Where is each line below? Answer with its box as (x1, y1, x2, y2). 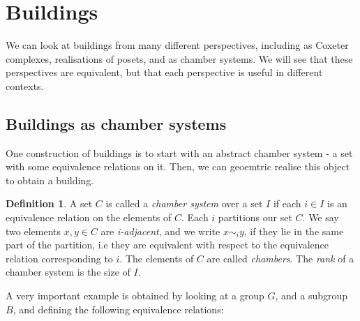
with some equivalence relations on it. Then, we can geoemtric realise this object (6, 159, 350, 174)
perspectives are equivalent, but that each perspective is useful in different (6, 65, 323, 80)
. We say (302, 210, 339, 225)
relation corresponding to (6, 251, 113, 265)
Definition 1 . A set (6, 196, 93, 211)
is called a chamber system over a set (105, 196, 263, 211)
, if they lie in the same (243, 223, 344, 238)
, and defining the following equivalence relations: (13, 301, 224, 316)
